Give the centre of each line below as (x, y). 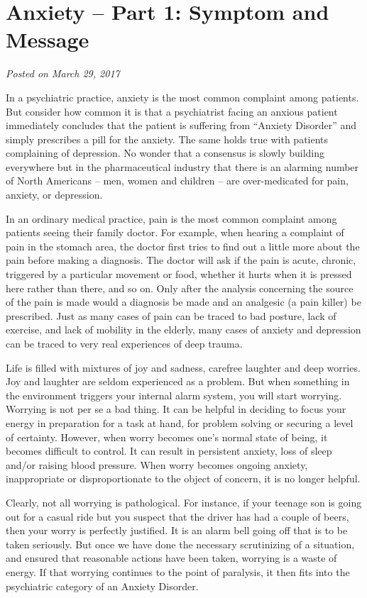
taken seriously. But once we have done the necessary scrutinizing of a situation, (180, 544)
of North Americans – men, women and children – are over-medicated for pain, (177, 181)
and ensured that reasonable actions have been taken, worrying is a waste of (171, 558)
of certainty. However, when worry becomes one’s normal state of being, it (167, 437)
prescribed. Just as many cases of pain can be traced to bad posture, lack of (171, 315)
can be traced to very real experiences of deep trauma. (124, 343)
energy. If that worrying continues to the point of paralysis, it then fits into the (178, 571)
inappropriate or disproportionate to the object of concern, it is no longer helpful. (183, 478)
